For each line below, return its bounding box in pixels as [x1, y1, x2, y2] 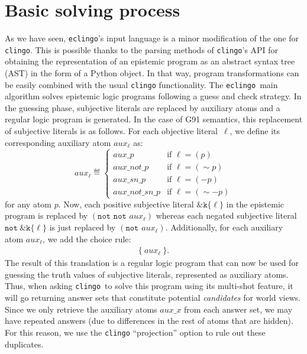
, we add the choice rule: [43, 232, 131, 245]
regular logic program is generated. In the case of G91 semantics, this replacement [5, 113, 303, 125]
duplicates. [5, 337, 44, 350]
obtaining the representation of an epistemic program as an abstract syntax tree [5, 55, 295, 67]
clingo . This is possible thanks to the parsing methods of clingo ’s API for [5, 43, 279, 56]
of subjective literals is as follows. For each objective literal [5, 125, 218, 137]
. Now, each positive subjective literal [58, 197, 194, 210]
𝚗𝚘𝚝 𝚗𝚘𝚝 [98, 212, 127, 221]
